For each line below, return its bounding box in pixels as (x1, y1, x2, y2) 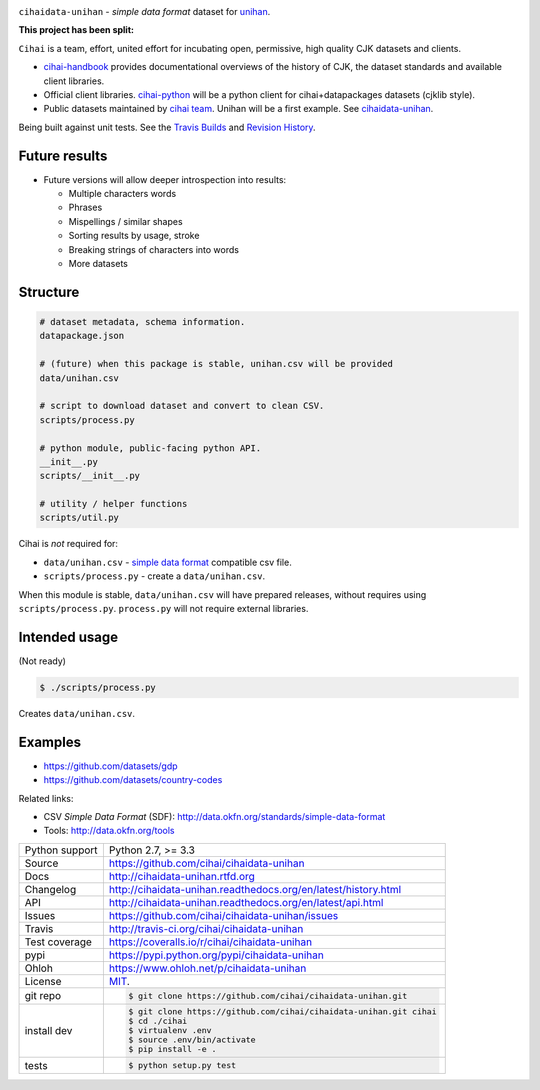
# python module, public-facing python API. (39, 442, 262, 454)
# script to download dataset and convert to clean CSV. (39, 400, 325, 412)
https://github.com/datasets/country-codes (43, 774, 223, 786)
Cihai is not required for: (18, 538, 119, 550)
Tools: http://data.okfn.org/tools (43, 825, 175, 837)
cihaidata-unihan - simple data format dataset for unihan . (18, 6, 271, 17)
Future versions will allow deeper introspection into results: (43, 173, 287, 185)
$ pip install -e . (128, 1044, 217, 1055)
